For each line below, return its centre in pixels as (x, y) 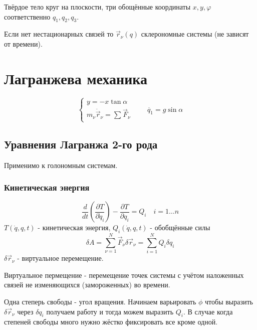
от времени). (23, 43)
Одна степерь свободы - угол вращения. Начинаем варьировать (100, 302)
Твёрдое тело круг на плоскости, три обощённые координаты (97, 7)
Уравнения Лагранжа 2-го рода (81, 144)
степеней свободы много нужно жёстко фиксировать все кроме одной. (111, 322)
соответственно (27, 16)
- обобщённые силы (180, 227)
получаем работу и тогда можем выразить (110, 311)
